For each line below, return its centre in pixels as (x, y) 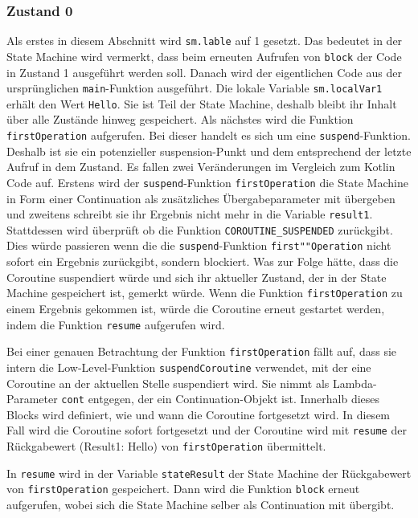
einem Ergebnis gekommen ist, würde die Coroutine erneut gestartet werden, (196, 308)
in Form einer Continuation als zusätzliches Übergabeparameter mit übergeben (201, 198)
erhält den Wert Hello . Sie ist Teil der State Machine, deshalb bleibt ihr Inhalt (202, 103)
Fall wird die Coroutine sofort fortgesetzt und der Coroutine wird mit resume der (207, 430)
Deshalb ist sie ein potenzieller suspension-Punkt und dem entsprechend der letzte (209, 151)
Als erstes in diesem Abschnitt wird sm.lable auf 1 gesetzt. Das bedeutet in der (205, 41)
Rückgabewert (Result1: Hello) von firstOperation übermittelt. (166, 446)
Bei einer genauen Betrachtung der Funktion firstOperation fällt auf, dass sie (202, 351)
